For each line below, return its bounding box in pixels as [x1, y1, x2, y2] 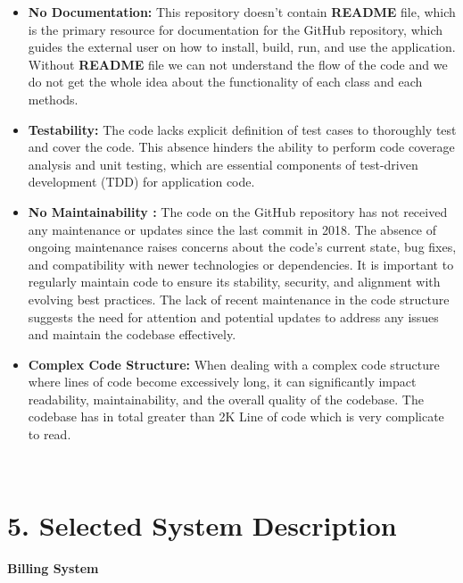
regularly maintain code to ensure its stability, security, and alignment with [28, 272, 441, 291]
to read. [28, 425, 71, 444]
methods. [28, 89, 79, 108]
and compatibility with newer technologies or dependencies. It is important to [28, 254, 454, 273]
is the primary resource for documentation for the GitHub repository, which [28, 20, 443, 38]
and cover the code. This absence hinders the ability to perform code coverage [28, 137, 455, 156]
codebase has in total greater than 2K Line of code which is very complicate [28, 407, 444, 426]
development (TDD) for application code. [28, 172, 255, 191]
